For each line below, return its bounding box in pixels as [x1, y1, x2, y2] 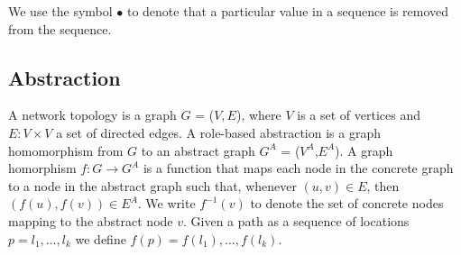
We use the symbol [8, 2, 113, 20]
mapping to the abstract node [8, 211, 173, 230]
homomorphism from [8, 141, 124, 159]
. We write [137, 194, 196, 213]
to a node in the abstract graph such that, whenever [8, 176, 297, 195]
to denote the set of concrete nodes [250, 194, 444, 213]
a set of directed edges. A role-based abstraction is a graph [56, 123, 381, 141]
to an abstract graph [141, 141, 255, 159]
